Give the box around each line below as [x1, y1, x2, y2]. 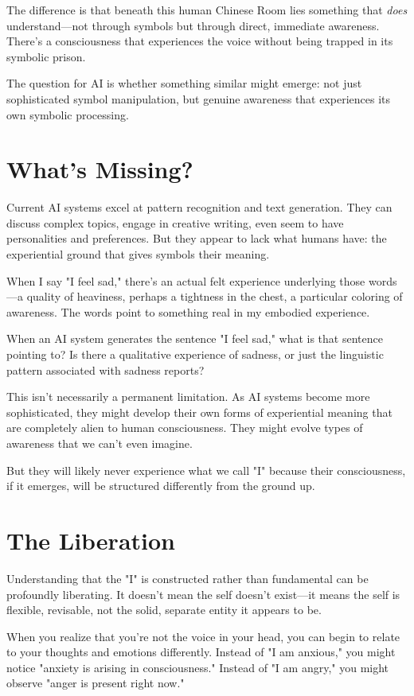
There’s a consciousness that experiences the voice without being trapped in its [6, 33, 393, 49]
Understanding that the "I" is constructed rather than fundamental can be [6, 570, 369, 586]
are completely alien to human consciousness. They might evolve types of [6, 419, 363, 436]
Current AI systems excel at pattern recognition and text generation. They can [6, 199, 393, 216]
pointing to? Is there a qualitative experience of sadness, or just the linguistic [6, 346, 384, 363]
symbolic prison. [6, 48, 86, 64]
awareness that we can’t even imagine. [6, 435, 193, 451]
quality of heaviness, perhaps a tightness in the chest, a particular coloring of [26, 288, 403, 305]
